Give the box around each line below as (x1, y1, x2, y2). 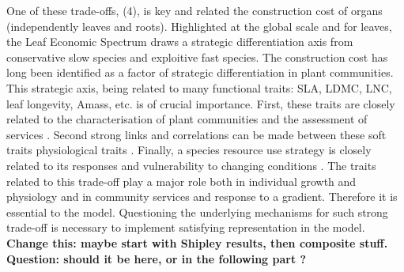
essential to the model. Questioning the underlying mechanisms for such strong (6, 203, 388, 220)
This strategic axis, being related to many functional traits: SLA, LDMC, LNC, (6, 79, 392, 96)
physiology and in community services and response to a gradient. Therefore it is (6, 188, 398, 205)
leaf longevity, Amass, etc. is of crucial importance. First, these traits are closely (6, 95, 395, 111)
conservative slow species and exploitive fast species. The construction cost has (6, 48, 388, 65)
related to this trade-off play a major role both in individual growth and (6, 172, 357, 189)
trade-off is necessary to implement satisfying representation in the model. (6, 219, 365, 236)
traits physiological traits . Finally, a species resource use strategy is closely (6, 142, 372, 158)
